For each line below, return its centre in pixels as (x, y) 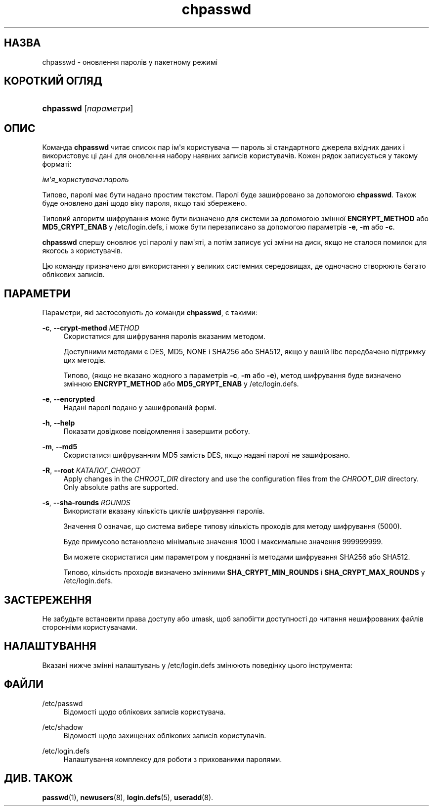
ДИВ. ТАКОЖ (39, 778)
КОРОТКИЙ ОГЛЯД (53, 81)
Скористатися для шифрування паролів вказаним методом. (165, 336)
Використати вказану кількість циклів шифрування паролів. (164, 511)
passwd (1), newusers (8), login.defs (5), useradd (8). (128, 797)
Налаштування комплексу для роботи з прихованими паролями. (173, 759)
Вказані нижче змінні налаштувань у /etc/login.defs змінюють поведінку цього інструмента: (197, 665)
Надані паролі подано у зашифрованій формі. (140, 408)
